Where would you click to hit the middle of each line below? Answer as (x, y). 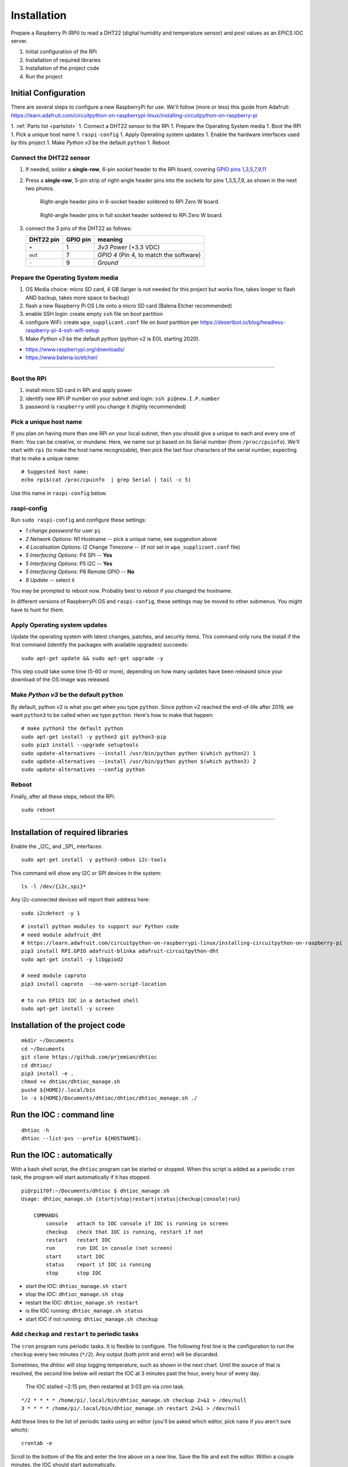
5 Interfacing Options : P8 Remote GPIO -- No (80, 572)
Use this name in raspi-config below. (59, 493)
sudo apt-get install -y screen (68, 1009)
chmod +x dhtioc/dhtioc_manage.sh (71, 1082)
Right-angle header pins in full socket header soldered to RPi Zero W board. (132, 215)
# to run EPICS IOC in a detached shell (80, 1000)
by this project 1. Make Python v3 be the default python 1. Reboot (90, 142)
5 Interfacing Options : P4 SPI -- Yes (69, 555)
